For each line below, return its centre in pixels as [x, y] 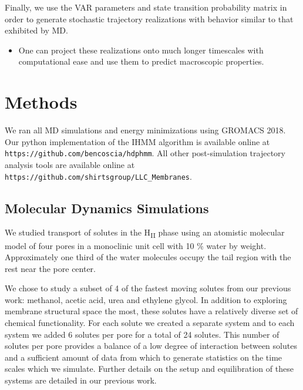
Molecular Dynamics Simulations [107, 208]
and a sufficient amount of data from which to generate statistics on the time [144, 357]
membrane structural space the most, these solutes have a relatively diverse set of [151, 311]
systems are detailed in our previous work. [81, 380]
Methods [41, 102]
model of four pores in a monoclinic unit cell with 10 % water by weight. [136, 245]
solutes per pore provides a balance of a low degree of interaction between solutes [151, 346]
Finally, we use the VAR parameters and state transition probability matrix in [146, 7]
